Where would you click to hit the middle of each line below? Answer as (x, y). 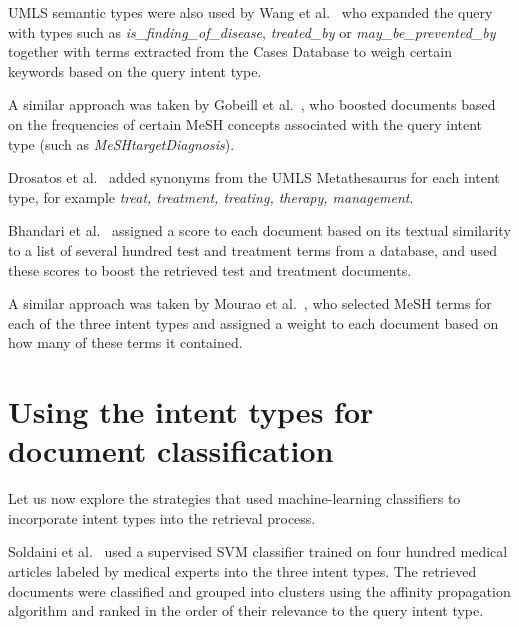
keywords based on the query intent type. (135, 70)
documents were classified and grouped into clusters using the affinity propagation (259, 590)
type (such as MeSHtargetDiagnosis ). (121, 143)
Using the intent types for (191, 411)
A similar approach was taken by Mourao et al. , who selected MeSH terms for (250, 303)
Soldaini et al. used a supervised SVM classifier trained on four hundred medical (258, 551)
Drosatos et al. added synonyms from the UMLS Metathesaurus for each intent (254, 177)
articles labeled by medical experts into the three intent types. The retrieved (242, 571)
